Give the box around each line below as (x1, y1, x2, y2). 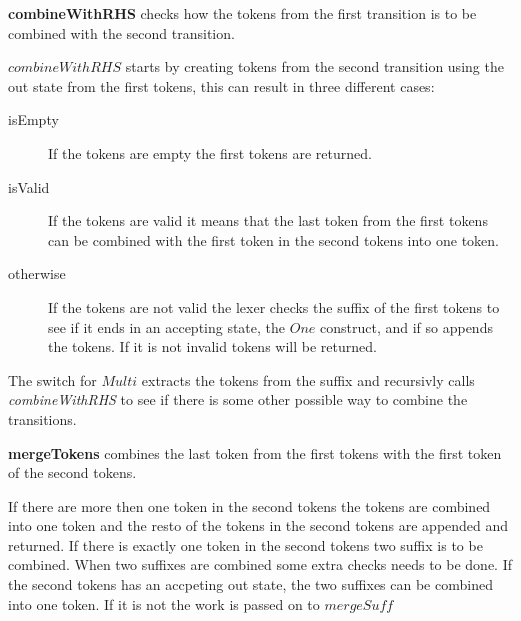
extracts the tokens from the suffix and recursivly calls (141, 369, 475, 390)
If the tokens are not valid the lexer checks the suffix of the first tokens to (48, 296, 500, 317)
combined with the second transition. (8, 22, 235, 43)
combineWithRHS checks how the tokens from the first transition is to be (8, 3, 477, 23)
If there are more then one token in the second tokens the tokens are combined (8, 495, 491, 516)
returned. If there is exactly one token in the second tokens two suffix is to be (8, 534, 483, 555)
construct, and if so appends (319, 316, 493, 337)
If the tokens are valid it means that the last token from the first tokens (48, 210, 488, 231)
